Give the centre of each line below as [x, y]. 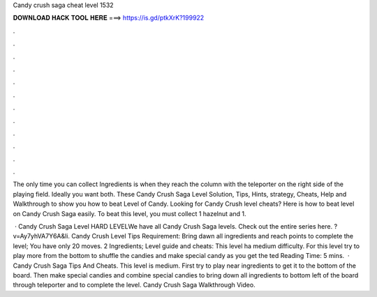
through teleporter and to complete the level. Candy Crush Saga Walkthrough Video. [134, 285]
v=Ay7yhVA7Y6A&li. [41, 236]
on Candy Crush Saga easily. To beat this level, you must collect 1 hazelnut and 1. [130, 213]
